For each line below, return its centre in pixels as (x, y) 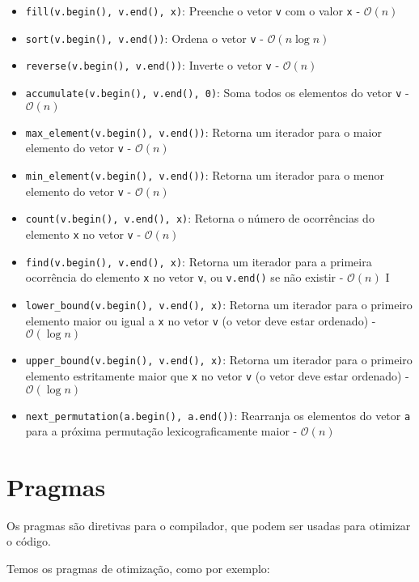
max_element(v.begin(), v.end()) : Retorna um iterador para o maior (203, 132)
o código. (29, 541)
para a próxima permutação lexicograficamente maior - (161, 431)
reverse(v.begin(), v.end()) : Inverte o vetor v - (152, 65)
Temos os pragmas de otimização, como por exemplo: (138, 569)
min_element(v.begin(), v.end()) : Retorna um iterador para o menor (205, 174)
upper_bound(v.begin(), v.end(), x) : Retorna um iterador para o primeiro (219, 360)
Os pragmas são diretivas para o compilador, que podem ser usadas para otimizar (209, 525)
